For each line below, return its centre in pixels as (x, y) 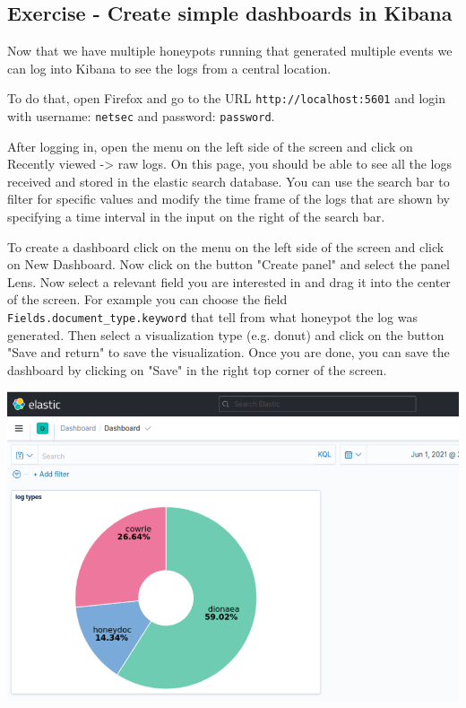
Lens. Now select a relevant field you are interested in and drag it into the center (229, 281)
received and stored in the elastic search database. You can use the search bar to (229, 181)
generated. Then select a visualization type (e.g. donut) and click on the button (226, 334)
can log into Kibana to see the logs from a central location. (169, 68)
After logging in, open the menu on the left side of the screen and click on (210, 146)
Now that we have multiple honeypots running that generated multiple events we (230, 51)
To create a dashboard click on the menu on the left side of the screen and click (226, 246)
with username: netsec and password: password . (141, 116)
